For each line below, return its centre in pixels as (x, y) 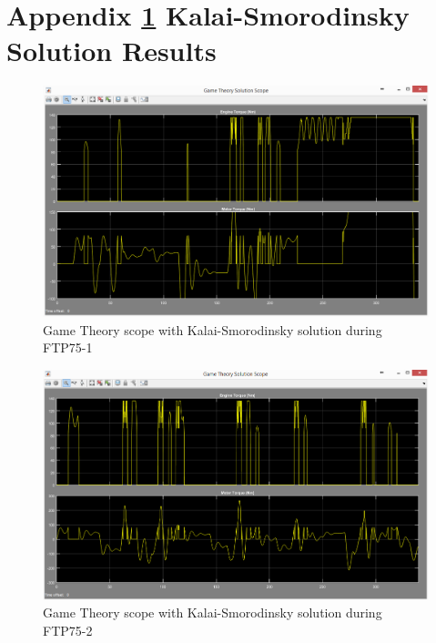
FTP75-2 (68, 630)
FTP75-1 (68, 347)
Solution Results (112, 51)
